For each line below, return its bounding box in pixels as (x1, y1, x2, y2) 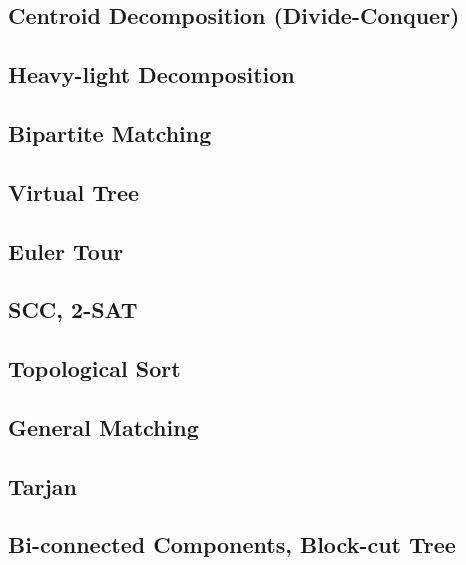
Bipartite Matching (8, 117, 212, 148)
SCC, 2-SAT (8, 294, 138, 325)
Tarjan (8, 470, 78, 501)
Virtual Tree (8, 176, 140, 207)
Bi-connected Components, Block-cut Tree (8, 529, 456, 560)
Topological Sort (8, 353, 181, 384)
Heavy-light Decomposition (8, 59, 295, 90)
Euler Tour (8, 235, 124, 266)
